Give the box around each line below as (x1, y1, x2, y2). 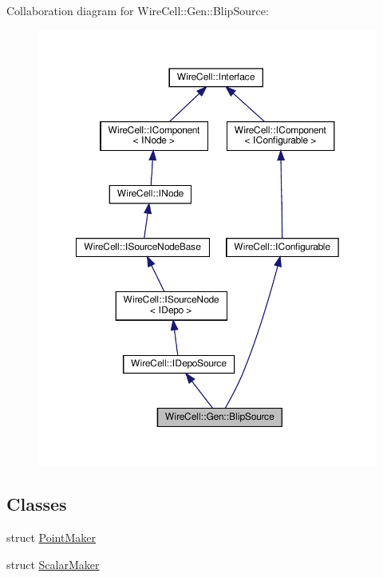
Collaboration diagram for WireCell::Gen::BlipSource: (6, 2, 269, 18)
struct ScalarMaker (6, 555, 100, 572)
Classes (6, 492, 67, 516)
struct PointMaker (6, 529, 96, 546)
